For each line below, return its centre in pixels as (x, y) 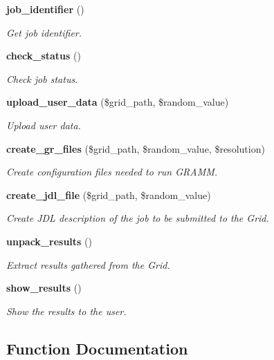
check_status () (44, 56)
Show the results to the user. (66, 311)
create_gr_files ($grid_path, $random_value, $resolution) (136, 148)
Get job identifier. (44, 32)
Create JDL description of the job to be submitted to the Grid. (138, 218)
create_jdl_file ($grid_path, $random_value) (109, 195)
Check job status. (42, 78)
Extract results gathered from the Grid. (88, 264)
